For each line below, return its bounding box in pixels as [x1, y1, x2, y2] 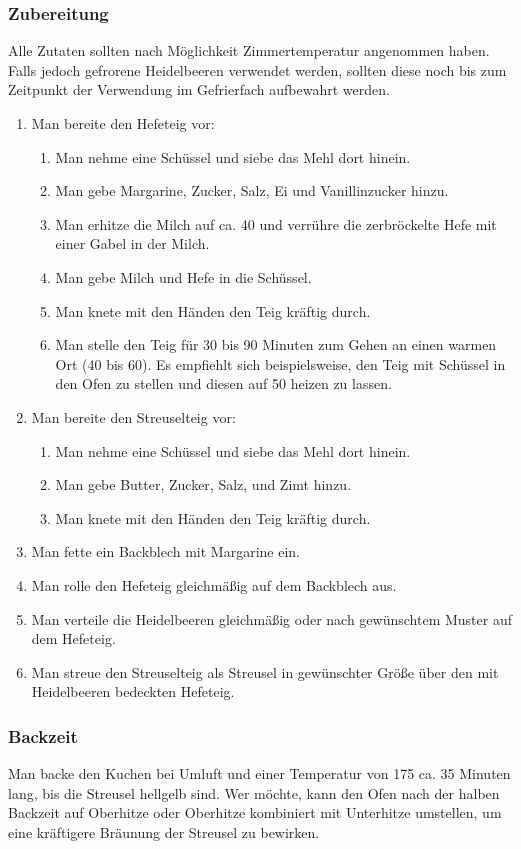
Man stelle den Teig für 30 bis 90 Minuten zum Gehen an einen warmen [55, 334, 497, 355]
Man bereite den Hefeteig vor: [31, 113, 215, 133]
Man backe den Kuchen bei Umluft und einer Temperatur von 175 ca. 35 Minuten [8, 763, 511, 784]
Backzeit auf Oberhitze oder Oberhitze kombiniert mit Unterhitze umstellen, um [8, 802, 502, 823]
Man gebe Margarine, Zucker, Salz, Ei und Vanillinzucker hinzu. [55, 180, 449, 201]
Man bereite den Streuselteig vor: [31, 406, 236, 427]
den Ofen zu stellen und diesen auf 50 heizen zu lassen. [55, 373, 392, 394]
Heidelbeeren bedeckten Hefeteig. [31, 681, 235, 702]
